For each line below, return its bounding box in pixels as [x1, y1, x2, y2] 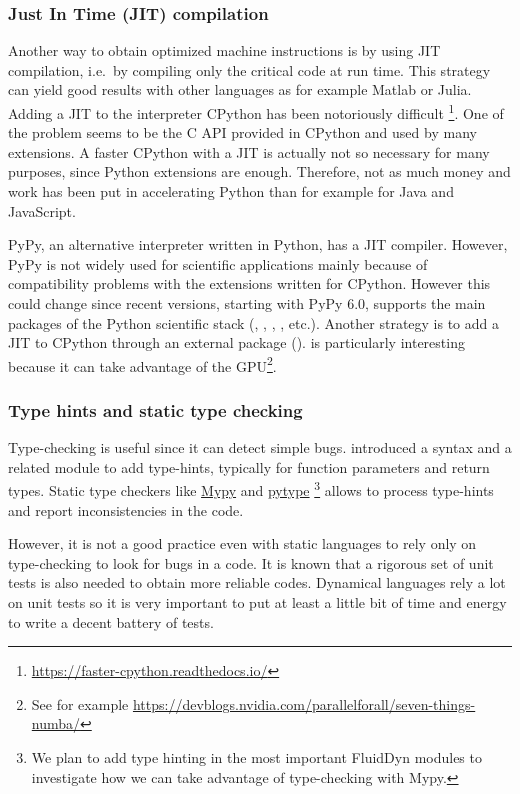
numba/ [31, 713, 81, 734]
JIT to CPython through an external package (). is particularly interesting [8, 332, 465, 353]
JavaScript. [8, 200, 76, 221]
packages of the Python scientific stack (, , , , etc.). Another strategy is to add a [8, 312, 500, 333]
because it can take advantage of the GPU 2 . [8, 352, 277, 376]
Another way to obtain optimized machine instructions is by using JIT [8, 40, 441, 61]
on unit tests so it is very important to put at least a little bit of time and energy [8, 592, 507, 613]
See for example [31, 693, 129, 714]
